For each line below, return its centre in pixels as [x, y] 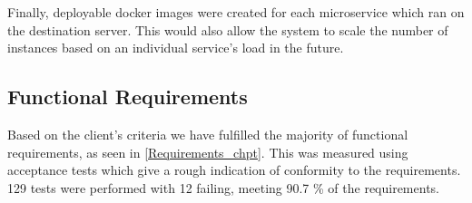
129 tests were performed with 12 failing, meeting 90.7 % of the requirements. [223, 187]
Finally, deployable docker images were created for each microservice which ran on [236, 12]
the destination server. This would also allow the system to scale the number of [228, 29]
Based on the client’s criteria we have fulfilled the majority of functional [208, 134]
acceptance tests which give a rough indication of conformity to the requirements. [234, 170]
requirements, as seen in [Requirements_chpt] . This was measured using [208, 152]
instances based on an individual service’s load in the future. [176, 48]
